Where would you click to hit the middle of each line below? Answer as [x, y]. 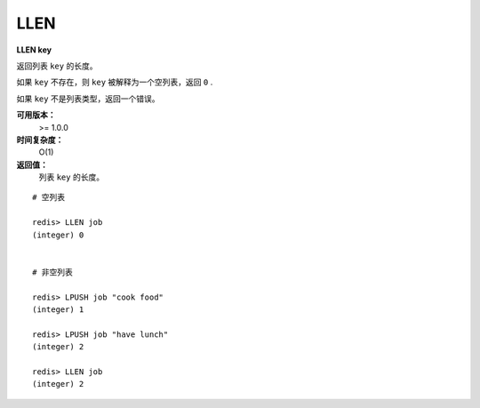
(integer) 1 [58, 309]
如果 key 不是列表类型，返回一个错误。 [88, 99]
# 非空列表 [52, 272]
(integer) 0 [58, 235]
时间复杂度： [40, 140]
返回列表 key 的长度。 [57, 66]
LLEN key [34, 50]
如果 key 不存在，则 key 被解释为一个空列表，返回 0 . [115, 82]
